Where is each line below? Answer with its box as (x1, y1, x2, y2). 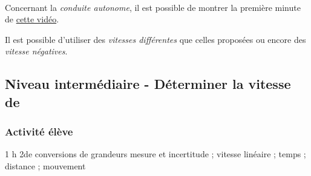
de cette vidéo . (5, 13, 59, 25)
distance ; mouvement (5, 159, 86, 172)
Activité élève (5, 124, 73, 139)
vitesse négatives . (5, 45, 68, 57)
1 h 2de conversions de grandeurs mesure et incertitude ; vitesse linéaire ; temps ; (5, 148, 306, 160)
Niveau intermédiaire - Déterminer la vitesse (5, 74, 291, 93)
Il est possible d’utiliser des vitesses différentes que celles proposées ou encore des (5, 33, 306, 45)
